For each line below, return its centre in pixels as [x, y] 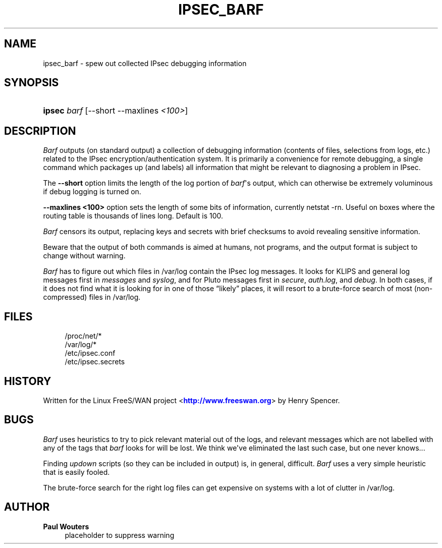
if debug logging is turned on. [92, 192]
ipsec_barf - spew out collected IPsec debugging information [145, 63]
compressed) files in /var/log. [92, 297]
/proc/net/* [83, 336]
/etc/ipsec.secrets [95, 362]
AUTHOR [27, 507]
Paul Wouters [66, 526]
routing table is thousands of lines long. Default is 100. [133, 216]
